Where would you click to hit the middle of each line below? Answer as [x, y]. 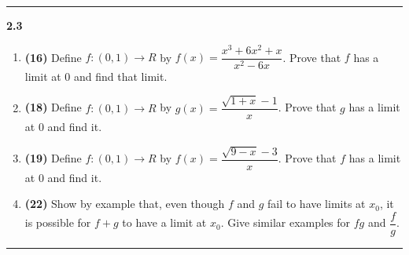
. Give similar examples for [286, 222]
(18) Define [53, 107]
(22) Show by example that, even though [125, 204]
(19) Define [53, 158]
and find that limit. [121, 76]
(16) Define [53, 57]
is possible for [58, 222]
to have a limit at [164, 222]
